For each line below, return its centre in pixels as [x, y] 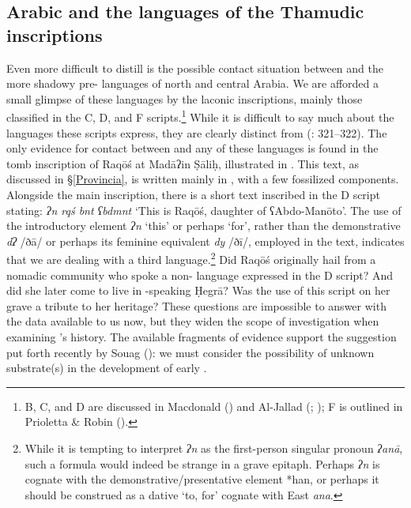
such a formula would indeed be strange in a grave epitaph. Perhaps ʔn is [202, 463]
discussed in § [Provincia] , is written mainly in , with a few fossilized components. [203, 179]
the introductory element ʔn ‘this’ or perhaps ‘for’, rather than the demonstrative [204, 226]
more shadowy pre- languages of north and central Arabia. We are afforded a [192, 83]
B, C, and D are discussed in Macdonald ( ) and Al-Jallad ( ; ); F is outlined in [214, 406]
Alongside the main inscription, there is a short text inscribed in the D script [193, 194]
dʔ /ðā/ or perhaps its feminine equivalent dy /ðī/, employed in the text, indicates [205, 241]
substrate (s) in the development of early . [107, 368]
